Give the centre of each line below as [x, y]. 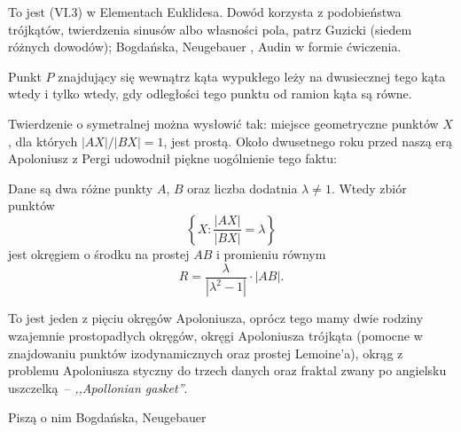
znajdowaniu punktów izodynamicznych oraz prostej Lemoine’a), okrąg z [206, 353]
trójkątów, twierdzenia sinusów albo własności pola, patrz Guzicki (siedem [210, 29]
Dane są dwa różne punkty [81, 188]
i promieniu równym [271, 253]
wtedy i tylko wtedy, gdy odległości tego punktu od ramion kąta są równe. [210, 94]
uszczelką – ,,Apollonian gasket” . [98, 387]
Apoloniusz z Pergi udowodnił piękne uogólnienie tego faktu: [172, 158]
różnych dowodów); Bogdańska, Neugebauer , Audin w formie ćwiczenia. [205, 47]
